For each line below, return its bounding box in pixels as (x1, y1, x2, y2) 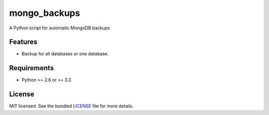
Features (9, 38, 37, 46)
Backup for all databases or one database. (21, 51, 109, 57)
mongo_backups (9, 7, 80, 18)
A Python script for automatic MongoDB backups (9, 25, 110, 31)
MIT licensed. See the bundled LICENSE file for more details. (9, 103, 134, 109)
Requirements (9, 64, 54, 72)
